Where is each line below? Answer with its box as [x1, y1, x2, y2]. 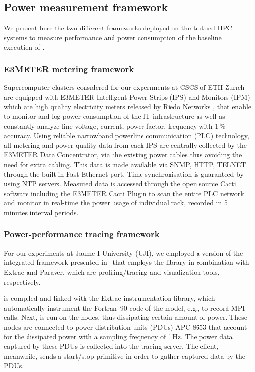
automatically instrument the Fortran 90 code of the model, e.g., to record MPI [4, 302, 245, 313]
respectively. [4, 276, 41, 286]
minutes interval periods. [4, 207, 79, 217]
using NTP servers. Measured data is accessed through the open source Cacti [4, 178, 236, 189]
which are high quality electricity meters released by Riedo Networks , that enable [4, 101, 252, 112]
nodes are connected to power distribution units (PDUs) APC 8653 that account [4, 321, 247, 332]
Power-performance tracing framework [4, 228, 160, 240]
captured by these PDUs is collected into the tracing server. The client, [4, 341, 219, 351]
